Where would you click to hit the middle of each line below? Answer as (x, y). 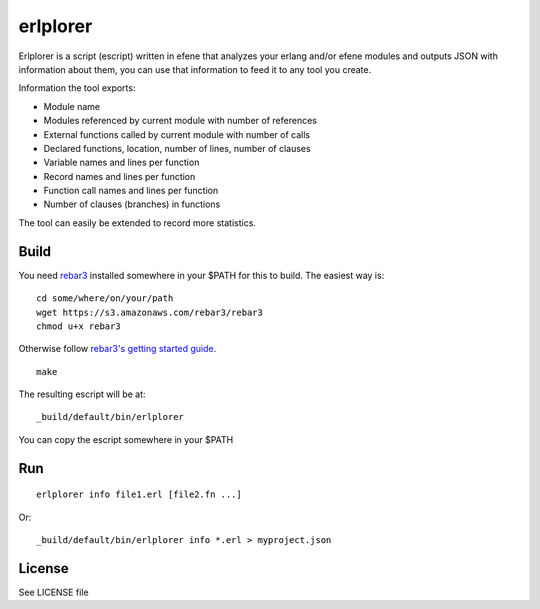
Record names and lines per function (119, 176)
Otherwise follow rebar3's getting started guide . (117, 349)
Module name (71, 106)
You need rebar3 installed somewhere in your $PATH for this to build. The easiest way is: (201, 275)
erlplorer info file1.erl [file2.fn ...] (139, 494)
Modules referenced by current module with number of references (180, 121)
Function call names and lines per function (131, 191)
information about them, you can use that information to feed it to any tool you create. (195, 69)
